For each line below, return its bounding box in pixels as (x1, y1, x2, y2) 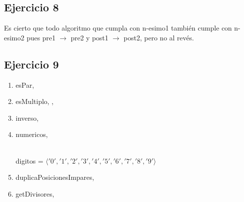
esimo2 (4, 32, 25, 42)
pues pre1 (26, 32, 56, 42)
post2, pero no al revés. (123, 32, 194, 42)
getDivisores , (15, 188, 54, 199)
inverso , (15, 112, 39, 123)
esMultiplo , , (15, 96, 54, 106)
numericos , (15, 129, 48, 139)
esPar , (15, 79, 35, 90)
